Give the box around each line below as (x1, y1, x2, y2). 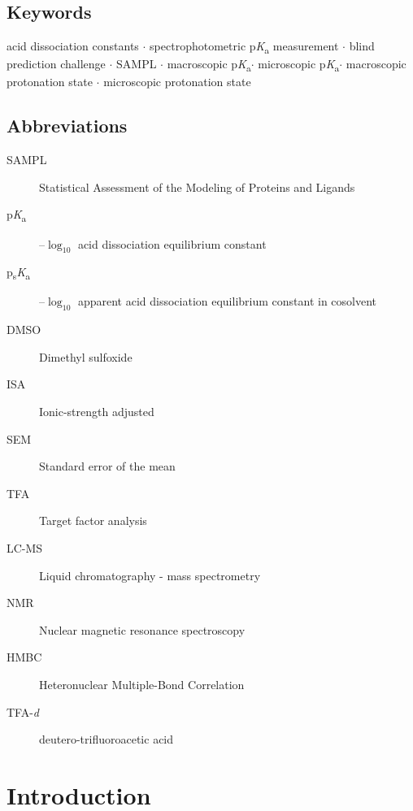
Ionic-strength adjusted (39, 403, 154, 420)
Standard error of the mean (39, 458, 176, 475)
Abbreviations (7, 113, 128, 138)
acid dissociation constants (7, 37, 139, 54)
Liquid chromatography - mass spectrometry (39, 566, 261, 583)
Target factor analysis (39, 512, 147, 529)
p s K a (7, 263, 31, 283)
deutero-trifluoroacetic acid (39, 731, 174, 748)
